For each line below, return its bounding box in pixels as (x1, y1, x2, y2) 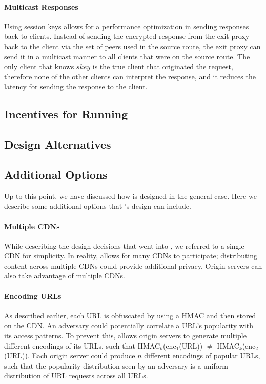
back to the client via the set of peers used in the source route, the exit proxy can (4, 41, 261, 51)
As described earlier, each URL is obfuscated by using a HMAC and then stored (4, 310, 256, 320)
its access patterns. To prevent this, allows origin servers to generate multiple (4, 330, 247, 341)
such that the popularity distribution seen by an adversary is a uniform (4, 360, 228, 371)
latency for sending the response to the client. (4, 81, 148, 92)
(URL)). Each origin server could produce (4, 350, 135, 361)
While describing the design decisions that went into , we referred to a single (4, 240, 244, 251)
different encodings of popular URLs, (144, 350, 260, 361)
